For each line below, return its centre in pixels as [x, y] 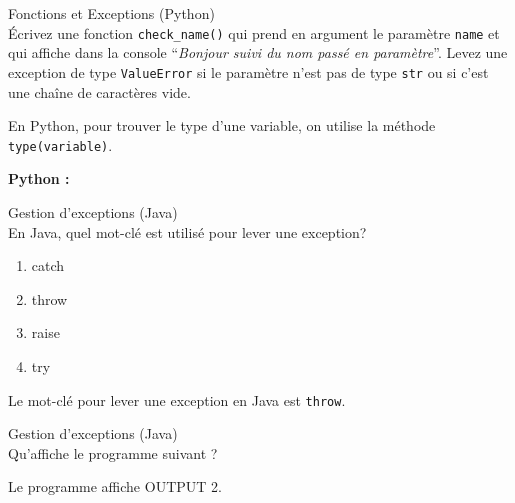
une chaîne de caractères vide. [99, 91]
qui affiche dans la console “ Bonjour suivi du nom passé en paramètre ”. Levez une [258, 52]
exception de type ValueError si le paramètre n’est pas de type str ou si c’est [248, 71]
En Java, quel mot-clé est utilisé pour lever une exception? [187, 231]
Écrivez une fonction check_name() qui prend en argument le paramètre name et [254, 32]
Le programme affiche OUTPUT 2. [115, 486]
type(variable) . [60, 144]
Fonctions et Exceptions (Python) [111, 13]
